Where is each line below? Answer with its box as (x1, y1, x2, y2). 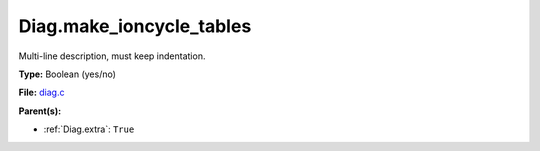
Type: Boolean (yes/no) (18, 68, 117, 80)
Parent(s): (18, 105, 62, 117)
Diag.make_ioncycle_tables (18, 15, 252, 37)
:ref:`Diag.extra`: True (43, 123, 135, 135)
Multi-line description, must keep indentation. (18, 50, 206, 62)
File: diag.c (18, 86, 65, 99)
